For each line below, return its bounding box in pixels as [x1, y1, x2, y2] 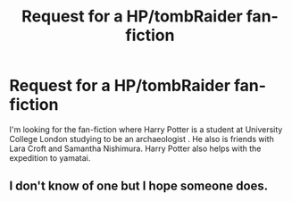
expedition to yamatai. [9, 152, 91, 163]
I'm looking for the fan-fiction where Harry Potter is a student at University [9, 123, 283, 135]
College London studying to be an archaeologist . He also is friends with [9, 133, 274, 144]
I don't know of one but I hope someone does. [9, 179, 269, 194]
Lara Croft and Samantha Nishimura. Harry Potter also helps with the [9, 143, 262, 154]
